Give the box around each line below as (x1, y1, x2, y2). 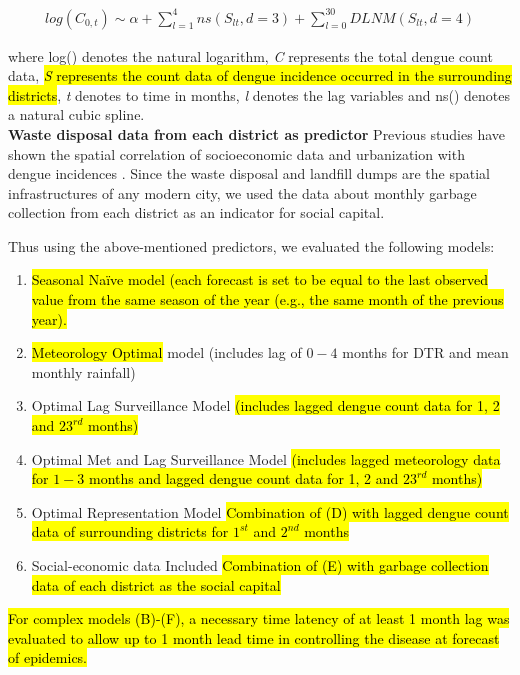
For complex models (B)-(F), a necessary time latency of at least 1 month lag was (8, 608, 510, 629)
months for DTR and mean (342, 342, 509, 363)
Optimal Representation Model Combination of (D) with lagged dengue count (31, 501, 509, 522)
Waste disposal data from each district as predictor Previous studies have (8, 123, 506, 144)
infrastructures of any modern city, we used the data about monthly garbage (8, 182, 477, 203)
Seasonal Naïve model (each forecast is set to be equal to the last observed (31, 269, 489, 290)
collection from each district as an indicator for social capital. (8, 202, 385, 223)
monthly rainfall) (31, 361, 136, 382)
